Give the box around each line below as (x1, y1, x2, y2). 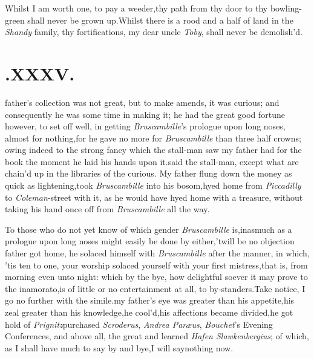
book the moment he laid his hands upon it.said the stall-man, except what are (5, 155, 299, 168)
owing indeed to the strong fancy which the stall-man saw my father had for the (5, 143, 302, 156)
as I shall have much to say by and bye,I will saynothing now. (5, 341, 234, 354)
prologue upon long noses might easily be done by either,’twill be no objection (5, 235, 295, 247)
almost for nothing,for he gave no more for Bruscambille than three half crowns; (5, 131, 301, 144)
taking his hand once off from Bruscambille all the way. (5, 203, 210, 215)
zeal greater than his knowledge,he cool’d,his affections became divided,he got (5, 306, 293, 318)
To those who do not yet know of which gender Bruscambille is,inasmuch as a (5, 223, 292, 235)
